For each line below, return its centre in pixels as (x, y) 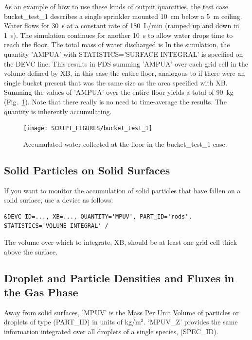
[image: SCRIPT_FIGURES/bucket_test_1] (88, 128)
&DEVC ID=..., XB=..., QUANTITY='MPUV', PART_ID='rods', (98, 216)
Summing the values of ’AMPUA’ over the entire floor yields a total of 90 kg (119, 92)
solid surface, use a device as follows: (59, 200)
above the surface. (31, 251)
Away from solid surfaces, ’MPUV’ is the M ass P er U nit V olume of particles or (121, 312)
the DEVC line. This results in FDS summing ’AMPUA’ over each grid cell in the (126, 63)
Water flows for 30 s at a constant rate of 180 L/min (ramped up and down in (122, 25)
